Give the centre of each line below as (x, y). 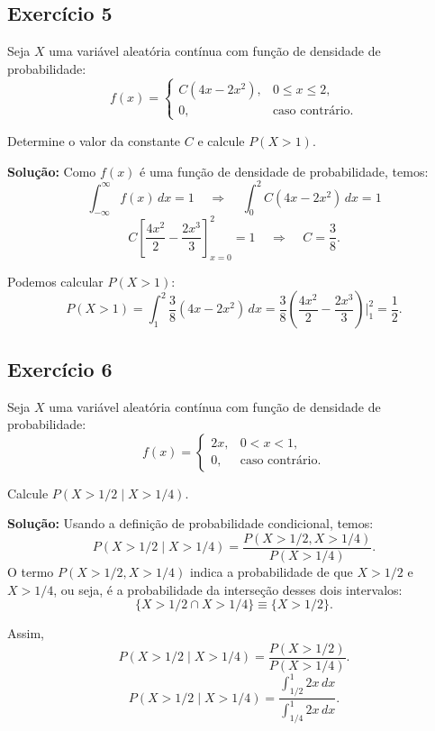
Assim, (26, 633)
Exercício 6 (60, 368)
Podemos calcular (55, 281)
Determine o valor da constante (94, 140)
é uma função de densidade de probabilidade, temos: (284, 171)
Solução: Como (52, 171)
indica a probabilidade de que (271, 571)
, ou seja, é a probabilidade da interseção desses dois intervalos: (228, 589)
